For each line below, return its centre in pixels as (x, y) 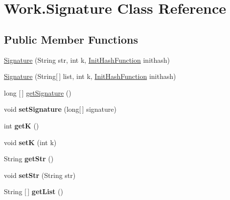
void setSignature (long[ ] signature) (60, 109)
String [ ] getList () (34, 191)
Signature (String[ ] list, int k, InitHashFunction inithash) (90, 76)
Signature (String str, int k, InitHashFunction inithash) (87, 60)
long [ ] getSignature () (38, 92)
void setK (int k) (30, 142)
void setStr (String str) (40, 175)
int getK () (22, 125)
